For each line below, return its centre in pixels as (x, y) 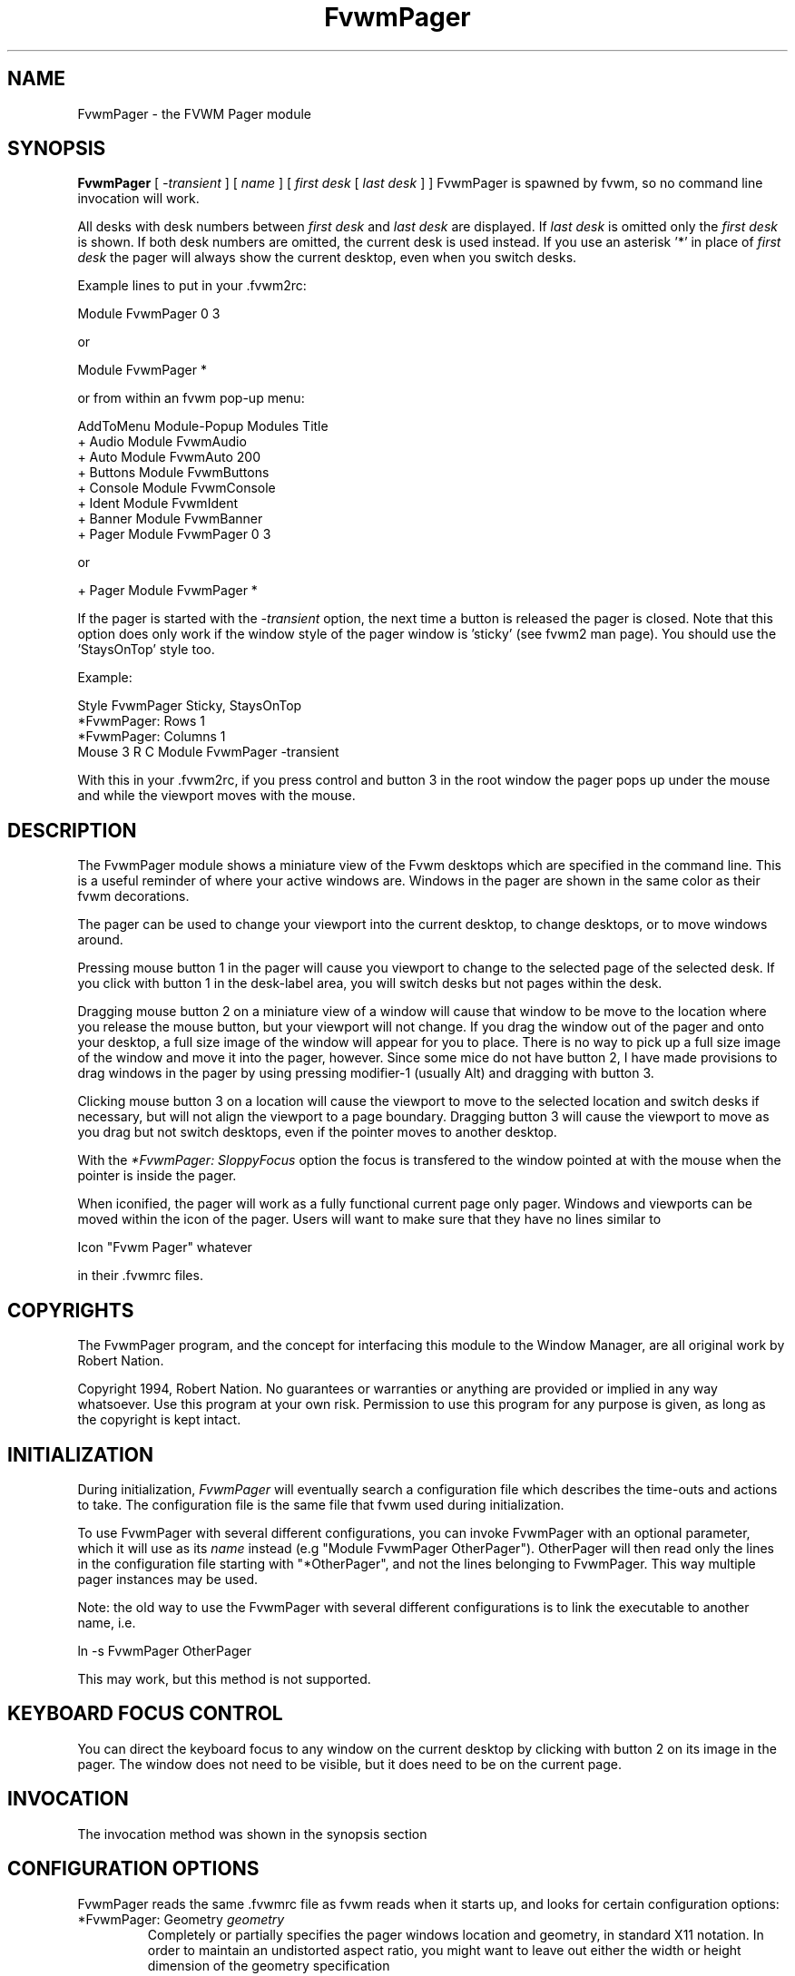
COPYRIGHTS (71, 1310)
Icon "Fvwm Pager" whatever (165, 1247)
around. (100, 940)
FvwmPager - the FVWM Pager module (194, 113)
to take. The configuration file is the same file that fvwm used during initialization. (321, 1504)
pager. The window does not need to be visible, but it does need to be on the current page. (349, 1764)
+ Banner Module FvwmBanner (170, 519)
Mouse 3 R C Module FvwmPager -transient (208, 752)
